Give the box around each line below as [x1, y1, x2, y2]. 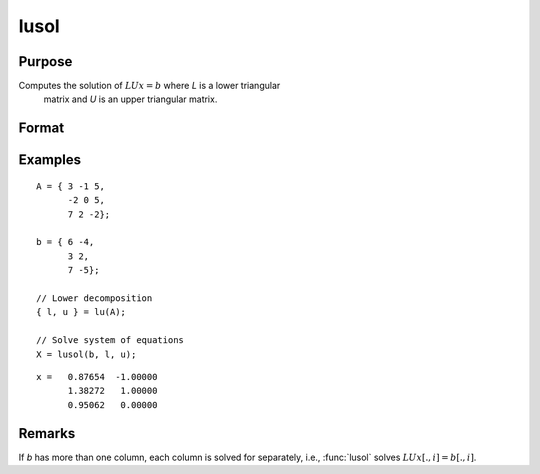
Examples [18, 151, 82, 169]
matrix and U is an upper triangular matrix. [43, 93, 218, 105]
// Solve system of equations [36, 335, 185, 346]
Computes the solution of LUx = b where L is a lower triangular [18, 80, 281, 92]
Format [18, 120, 65, 137]
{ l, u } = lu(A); [36, 306, 127, 318]
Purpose [18, 53, 73, 70]
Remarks [18, 425, 76, 442]
